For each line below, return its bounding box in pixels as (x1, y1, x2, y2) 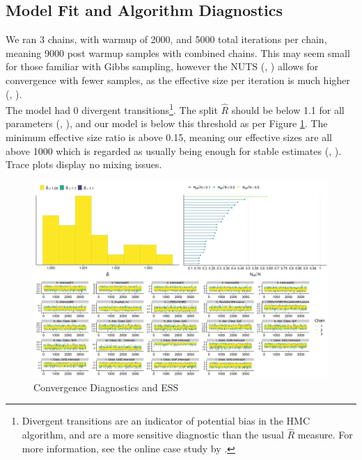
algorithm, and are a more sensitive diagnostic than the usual (22, 427, 284, 442)
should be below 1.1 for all (231, 102, 345, 117)
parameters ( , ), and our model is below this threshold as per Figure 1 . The (6, 116, 328, 131)
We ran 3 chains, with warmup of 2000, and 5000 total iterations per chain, (6, 32, 327, 47)
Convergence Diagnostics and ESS (33, 379, 179, 394)
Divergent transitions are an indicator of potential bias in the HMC (22, 413, 310, 428)
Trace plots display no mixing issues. (6, 157, 162, 172)
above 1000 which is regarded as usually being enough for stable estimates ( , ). (6, 143, 342, 158)
